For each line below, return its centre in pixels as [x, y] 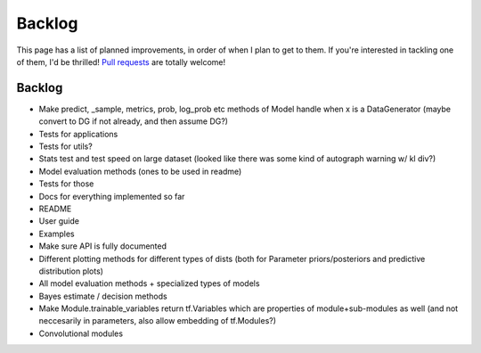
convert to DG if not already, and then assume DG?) [134, 121]
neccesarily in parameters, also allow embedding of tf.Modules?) [157, 321]
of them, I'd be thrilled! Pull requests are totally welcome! [121, 62]
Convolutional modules [81, 333]
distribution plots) [71, 271]
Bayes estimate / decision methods [103, 296]
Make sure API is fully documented [103, 246]
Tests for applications [78, 134]
